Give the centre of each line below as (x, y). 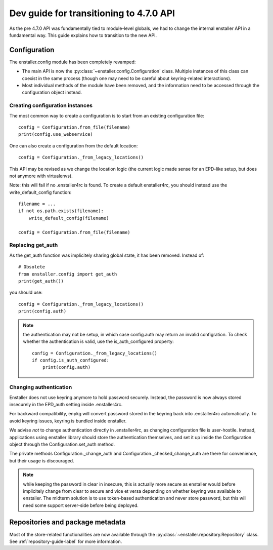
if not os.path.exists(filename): (61, 211)
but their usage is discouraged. (42, 460)
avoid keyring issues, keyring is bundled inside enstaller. (68, 421)
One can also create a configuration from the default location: (74, 146)
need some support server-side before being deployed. (81, 505)
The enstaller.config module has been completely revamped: (73, 62)
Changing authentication (41, 387)
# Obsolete (32, 267)
